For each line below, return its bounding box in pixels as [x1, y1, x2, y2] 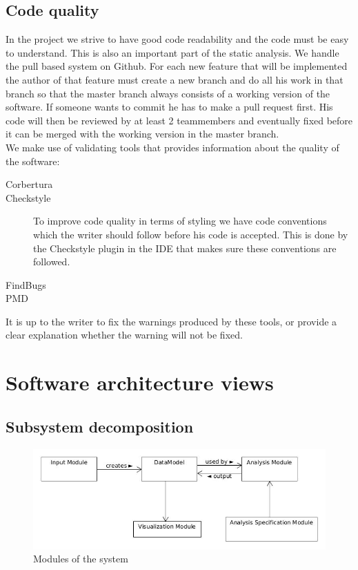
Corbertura [6, 177, 53, 191]
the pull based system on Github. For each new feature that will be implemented [6, 59, 348, 73]
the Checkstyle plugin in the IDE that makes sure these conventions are [33, 240, 337, 255]
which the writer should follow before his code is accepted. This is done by [33, 227, 348, 241]
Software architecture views [6, 368, 274, 397]
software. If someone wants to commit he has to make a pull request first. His [6, 99, 333, 114]
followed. [33, 254, 70, 269]
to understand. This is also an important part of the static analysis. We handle [6, 45, 339, 59]
